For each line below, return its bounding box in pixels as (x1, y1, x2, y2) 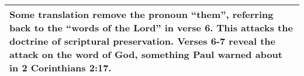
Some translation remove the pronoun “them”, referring (9, 8, 274, 21)
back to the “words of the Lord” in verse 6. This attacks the (9, 21, 293, 34)
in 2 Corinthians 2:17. (9, 61, 112, 74)
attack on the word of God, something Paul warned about (9, 48, 282, 61)
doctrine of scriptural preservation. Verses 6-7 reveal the (9, 34, 275, 48)
